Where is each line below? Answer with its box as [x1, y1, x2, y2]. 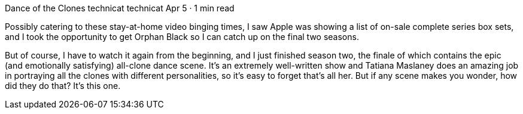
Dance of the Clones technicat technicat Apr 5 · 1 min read [5, 3, 235, 13]
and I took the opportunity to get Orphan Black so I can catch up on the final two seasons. [5, 32, 359, 42]
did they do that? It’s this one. [5, 81, 121, 91]
